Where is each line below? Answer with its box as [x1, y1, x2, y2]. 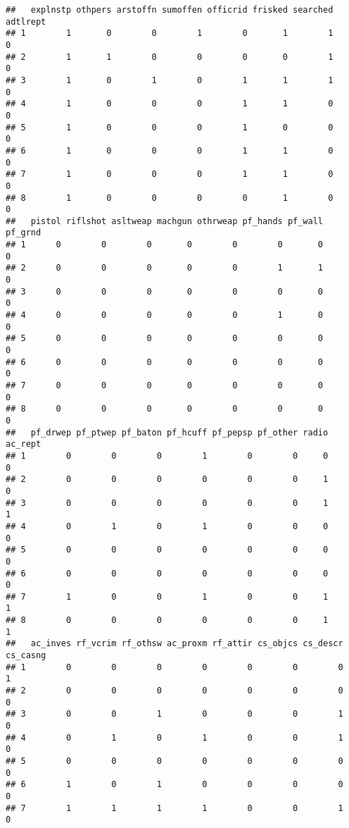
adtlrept [6, 16, 46, 27]
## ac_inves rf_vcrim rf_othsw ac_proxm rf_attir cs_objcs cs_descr [6, 638, 343, 649]
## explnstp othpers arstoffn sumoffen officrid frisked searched [6, 5, 334, 15]
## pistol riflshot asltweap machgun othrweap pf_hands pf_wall [6, 216, 324, 226]
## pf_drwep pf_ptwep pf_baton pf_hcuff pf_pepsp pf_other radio [6, 427, 329, 438]
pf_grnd [6, 228, 42, 238]
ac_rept [6, 439, 42, 450]
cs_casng [6, 650, 46, 661]
